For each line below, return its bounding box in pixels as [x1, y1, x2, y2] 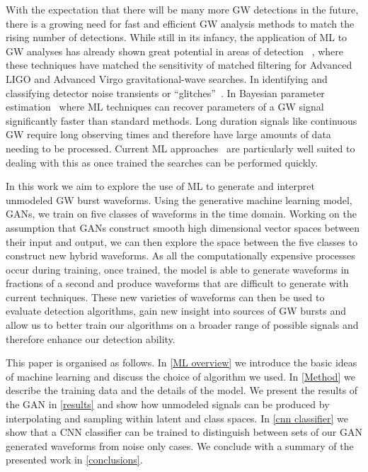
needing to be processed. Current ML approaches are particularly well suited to [6, 140, 355, 155]
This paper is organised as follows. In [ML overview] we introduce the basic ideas [6, 355, 357, 370]
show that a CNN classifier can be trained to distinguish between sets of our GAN [6, 425, 362, 439]
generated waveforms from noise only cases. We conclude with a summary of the [6, 438, 354, 453]
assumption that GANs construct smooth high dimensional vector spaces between [6, 220, 360, 235]
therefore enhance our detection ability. [6, 331, 176, 346]
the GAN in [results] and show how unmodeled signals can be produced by [6, 397, 330, 412]
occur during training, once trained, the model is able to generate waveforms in [6, 262, 350, 276]
